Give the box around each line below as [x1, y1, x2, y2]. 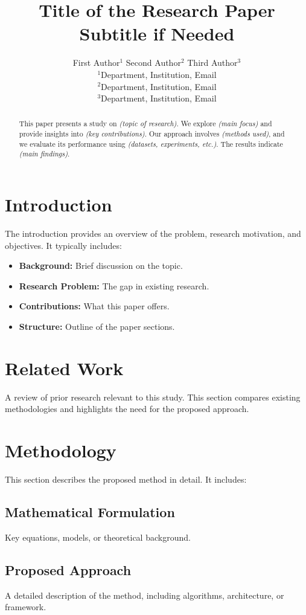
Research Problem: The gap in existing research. [19, 279, 209, 292]
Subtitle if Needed [79, 21, 235, 46]
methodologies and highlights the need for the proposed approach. [5, 402, 249, 415]
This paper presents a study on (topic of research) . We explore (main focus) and [19, 118, 272, 129]
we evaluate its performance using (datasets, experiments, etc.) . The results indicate [19, 138, 283, 149]
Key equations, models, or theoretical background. [5, 530, 191, 543]
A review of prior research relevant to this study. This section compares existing [5, 390, 301, 403]
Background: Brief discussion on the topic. [19, 259, 183, 272]
